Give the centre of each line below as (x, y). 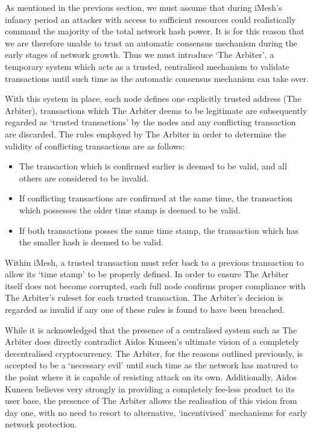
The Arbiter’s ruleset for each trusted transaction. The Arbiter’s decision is (144, 297)
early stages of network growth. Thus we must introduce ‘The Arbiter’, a (140, 55)
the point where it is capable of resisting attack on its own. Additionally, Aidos (151, 377)
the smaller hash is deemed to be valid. (91, 242)
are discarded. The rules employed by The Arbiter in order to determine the (146, 134)
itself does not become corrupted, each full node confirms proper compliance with (155, 285)
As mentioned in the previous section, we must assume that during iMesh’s (144, 7)
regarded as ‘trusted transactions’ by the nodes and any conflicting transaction (150, 122)
